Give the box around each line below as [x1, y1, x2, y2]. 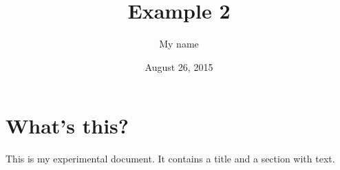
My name [159, 36, 199, 51]
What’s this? [6, 111, 129, 140]
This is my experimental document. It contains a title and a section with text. [6, 151, 335, 166]
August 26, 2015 [145, 59, 213, 74]
